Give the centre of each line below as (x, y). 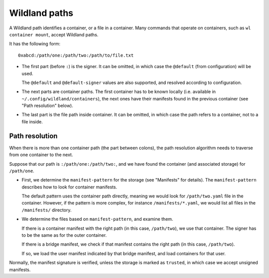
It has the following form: (35, 44)
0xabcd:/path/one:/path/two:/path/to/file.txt (76, 55)
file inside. (32, 121)
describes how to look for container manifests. (69, 187)
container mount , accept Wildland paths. (54, 34)
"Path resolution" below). (47, 106)
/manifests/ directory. (47, 210)
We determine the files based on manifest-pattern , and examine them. (97, 219)
